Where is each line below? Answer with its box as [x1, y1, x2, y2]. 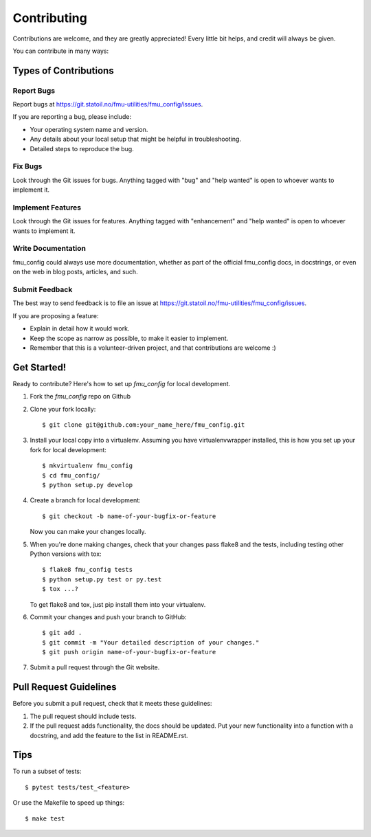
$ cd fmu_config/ [42, 471, 100, 479]
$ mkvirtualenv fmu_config [42, 462, 133, 470]
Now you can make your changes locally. [30, 528, 146, 536]
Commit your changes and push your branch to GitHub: [30, 612, 187, 621]
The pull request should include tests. [30, 712, 137, 720]
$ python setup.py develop [42, 481, 133, 489]
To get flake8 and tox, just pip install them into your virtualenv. [30, 600, 206, 608]
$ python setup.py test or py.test [42, 575, 162, 583]
